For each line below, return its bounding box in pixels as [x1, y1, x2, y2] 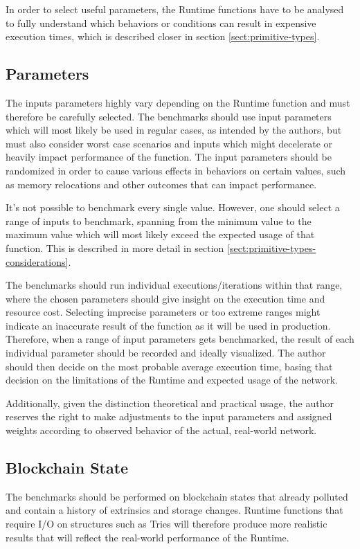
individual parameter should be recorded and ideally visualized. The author [6, 345, 326, 360]
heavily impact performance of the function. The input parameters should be [6, 150, 332, 164]
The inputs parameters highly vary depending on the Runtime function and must [6, 95, 350, 109]
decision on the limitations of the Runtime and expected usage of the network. [6, 372, 338, 387]
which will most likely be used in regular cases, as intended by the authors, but [6, 123, 342, 137]
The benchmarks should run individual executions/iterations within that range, [6, 278, 343, 292]
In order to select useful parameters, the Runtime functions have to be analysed [6, 2, 344, 16]
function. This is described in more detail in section [6, 240, 224, 255]
